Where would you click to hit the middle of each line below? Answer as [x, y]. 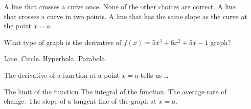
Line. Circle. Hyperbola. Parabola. [56, 58]
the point [18, 26]
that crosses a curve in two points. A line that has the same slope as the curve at [125, 16]
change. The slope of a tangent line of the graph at [80, 101]
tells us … [155, 75]
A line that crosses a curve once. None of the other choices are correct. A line [120, 6]
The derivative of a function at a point [62, 75]
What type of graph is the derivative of [63, 42]
